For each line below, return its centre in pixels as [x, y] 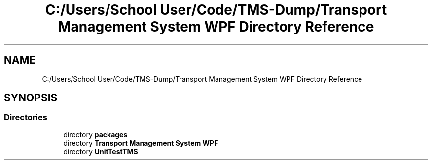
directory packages [95, 134]
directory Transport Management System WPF [141, 143]
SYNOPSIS [31, 98]
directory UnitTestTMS [101, 151]
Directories [26, 117]
